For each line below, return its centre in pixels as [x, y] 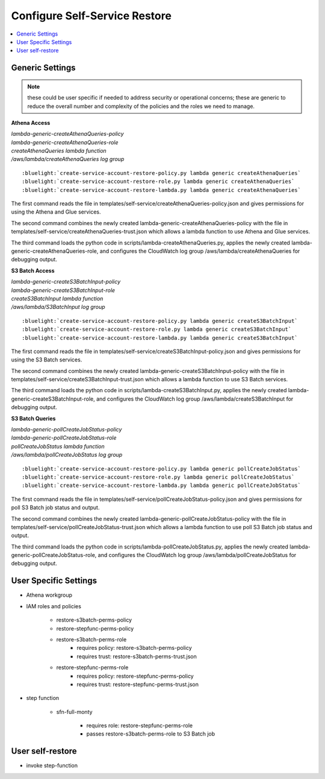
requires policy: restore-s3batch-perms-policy [134, 648]
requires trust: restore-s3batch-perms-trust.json [137, 656]
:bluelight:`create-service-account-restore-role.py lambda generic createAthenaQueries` [158, 182]
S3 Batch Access [33, 270]
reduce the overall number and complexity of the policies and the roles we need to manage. [141, 106]
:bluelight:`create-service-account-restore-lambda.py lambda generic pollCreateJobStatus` [161, 485]
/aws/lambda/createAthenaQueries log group [68, 159]
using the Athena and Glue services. [56, 212]
